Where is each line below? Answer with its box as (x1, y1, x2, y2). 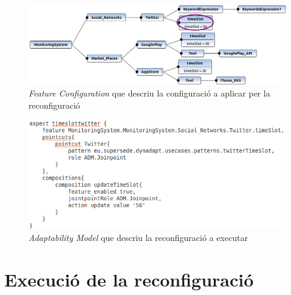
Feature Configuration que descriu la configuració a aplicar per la (29, 87, 270, 100)
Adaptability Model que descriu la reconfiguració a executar (29, 231, 248, 244)
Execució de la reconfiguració (4, 266, 254, 291)
